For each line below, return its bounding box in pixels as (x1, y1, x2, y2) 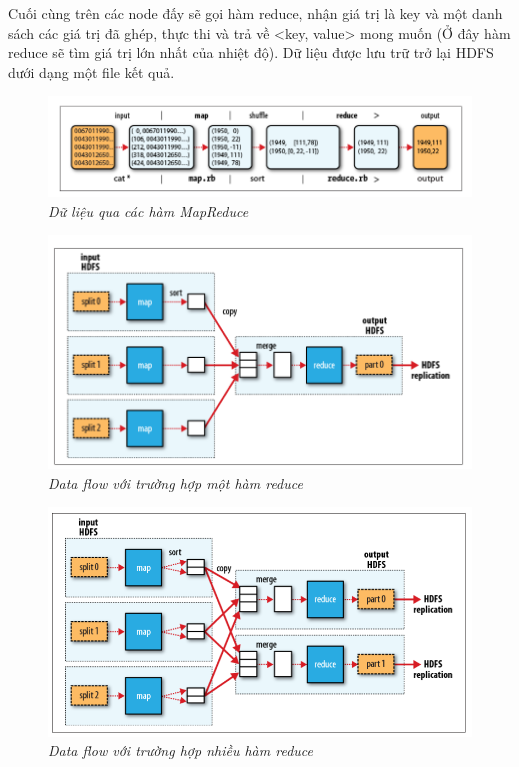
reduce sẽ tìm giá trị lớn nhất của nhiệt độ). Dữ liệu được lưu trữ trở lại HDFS (8, 42, 494, 63)
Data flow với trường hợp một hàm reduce (48, 472, 303, 493)
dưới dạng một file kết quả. (8, 61, 175, 82)
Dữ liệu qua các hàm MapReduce (48, 200, 249, 221)
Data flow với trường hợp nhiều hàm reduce (48, 740, 313, 761)
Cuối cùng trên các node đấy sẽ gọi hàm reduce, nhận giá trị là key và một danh (8, 3, 503, 23)
